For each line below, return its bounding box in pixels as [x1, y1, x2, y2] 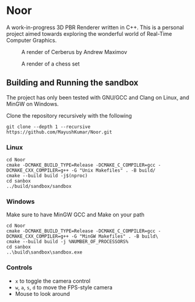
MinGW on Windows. [6, 100, 59, 107]
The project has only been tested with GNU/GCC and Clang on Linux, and [6, 93, 190, 101]
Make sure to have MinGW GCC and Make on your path [6, 211, 145, 218]
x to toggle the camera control [15, 277, 91, 284]
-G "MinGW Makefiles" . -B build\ [71, 233, 159, 240]
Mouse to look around [15, 290, 70, 297]
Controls [6, 263, 33, 272]
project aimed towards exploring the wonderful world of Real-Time [6, 30, 173, 37]
